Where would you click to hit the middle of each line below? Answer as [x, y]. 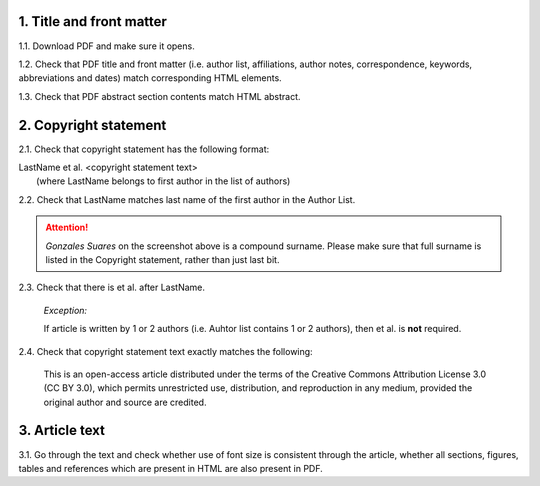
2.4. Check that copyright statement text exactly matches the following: [166, 351]
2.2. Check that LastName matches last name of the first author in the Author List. [187, 199]
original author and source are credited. [125, 402]
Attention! [67, 227]
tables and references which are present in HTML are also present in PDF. [171, 468]
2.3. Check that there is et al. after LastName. [111, 287]
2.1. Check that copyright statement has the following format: [144, 149]
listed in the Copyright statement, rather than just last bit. [162, 259]
